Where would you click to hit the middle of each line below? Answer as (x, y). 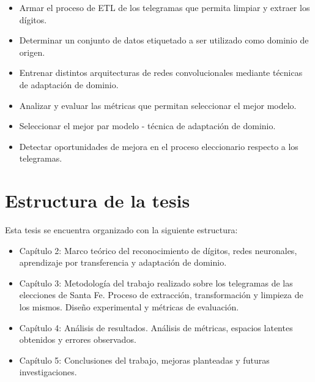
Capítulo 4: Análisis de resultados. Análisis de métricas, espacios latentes (156, 327)
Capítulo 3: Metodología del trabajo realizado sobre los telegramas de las (156, 283)
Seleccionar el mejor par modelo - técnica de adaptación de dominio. (147, 126)
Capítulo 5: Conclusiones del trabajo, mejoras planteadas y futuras (144, 360)
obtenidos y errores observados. (78, 339)
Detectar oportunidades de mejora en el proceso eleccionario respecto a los (159, 146)
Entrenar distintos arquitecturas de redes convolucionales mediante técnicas (161, 73)
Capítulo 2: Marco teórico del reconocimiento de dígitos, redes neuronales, (158, 250)
